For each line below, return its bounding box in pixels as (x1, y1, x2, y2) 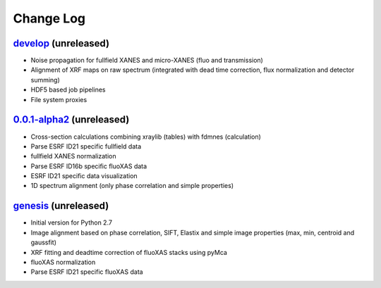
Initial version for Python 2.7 (30, 218, 113, 227)
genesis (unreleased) (13, 200, 109, 212)
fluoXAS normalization (30, 258, 96, 266)
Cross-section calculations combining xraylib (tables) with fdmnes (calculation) (30, 132, 261, 141)
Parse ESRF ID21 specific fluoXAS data (30, 268, 144, 276)
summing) (30, 75, 60, 84)
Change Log (13, 11, 86, 26)
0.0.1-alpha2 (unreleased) (13, 113, 130, 126)
